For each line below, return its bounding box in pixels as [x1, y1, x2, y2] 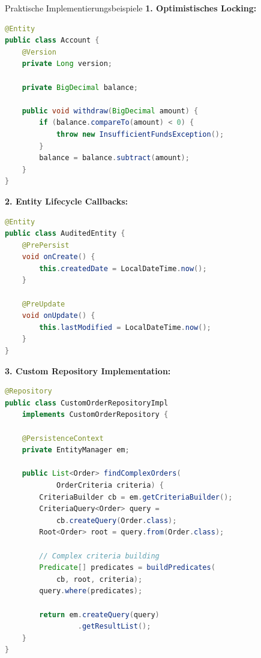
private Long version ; [22, 59, 113, 68]
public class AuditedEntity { [5, 229, 125, 238]
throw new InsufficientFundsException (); [56, 130, 224, 139]
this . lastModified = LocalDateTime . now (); [39, 323, 211, 332]
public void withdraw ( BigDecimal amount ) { [22, 106, 199, 115]
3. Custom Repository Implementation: [5, 364, 171, 377]
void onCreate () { [22, 253, 95, 262]
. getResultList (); [77, 622, 151, 631]
